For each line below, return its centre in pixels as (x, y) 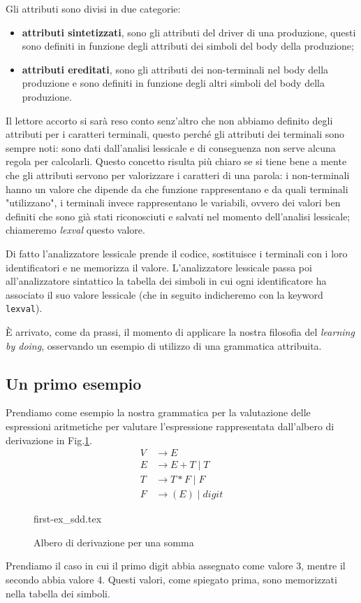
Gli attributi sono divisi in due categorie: (93, 8)
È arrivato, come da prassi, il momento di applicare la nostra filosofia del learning (180, 331)
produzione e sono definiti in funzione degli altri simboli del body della (173, 83)
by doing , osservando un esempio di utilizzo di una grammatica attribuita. (164, 345)
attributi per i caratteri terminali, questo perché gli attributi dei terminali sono (175, 134)
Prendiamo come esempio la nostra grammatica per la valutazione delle (158, 412)
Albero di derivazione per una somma (114, 542)
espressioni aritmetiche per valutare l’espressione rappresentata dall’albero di (170, 426)
